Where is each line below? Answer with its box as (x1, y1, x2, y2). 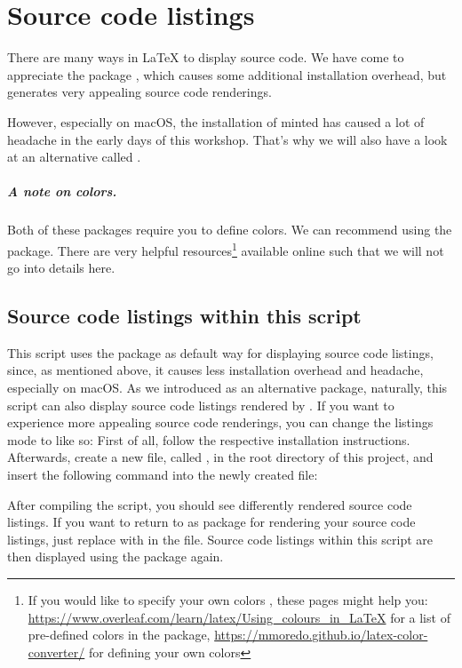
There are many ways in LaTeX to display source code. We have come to (7, 48, 404, 67)
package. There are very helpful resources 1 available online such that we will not (7, 238, 444, 259)
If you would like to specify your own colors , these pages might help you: (28, 591, 428, 609)
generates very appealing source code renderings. (7, 83, 272, 101)
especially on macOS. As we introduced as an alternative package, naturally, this (7, 378, 448, 397)
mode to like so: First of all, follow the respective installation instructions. (7, 430, 410, 449)
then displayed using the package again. (7, 547, 224, 566)
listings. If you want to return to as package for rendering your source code (7, 513, 416, 531)
